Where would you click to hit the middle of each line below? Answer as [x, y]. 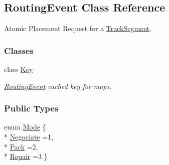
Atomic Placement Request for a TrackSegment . [78, 28]
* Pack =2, [21, 146]
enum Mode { [25, 127]
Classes [19, 50]
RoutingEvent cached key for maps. [58, 86]
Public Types [31, 108]
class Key [19, 69]
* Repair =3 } [26, 156]
